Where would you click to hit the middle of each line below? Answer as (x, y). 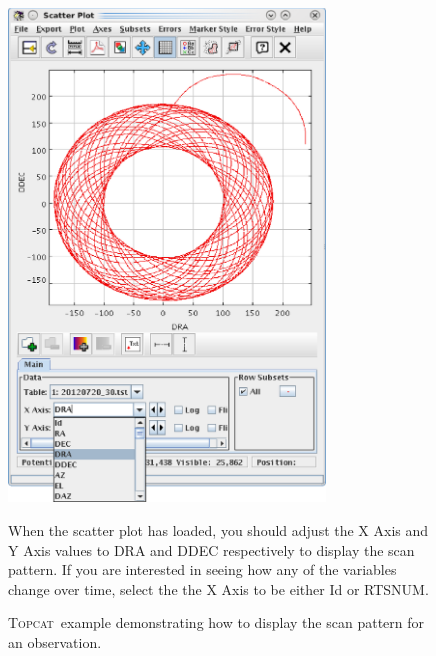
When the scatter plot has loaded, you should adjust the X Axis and (218, 529)
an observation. (55, 641)
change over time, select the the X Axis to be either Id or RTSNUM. (218, 588)
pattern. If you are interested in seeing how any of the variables (202, 569)
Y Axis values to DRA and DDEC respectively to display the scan (211, 549)
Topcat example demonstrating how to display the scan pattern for (216, 622)
